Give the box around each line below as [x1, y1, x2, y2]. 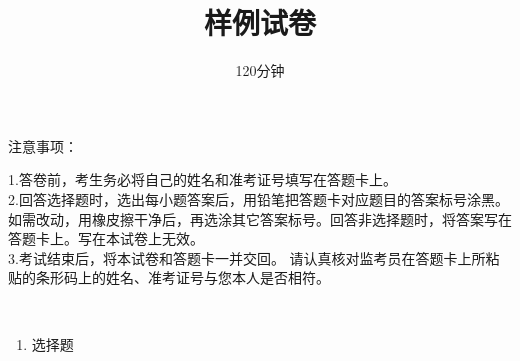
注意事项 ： [8, 135, 78, 156]
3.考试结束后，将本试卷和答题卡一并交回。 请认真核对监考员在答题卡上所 [8, 247, 486, 268]
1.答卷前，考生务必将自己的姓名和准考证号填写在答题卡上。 [8, 169, 397, 190]
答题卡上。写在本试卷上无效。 [8, 228, 204, 249]
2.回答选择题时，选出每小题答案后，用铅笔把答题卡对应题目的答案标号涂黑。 [8, 188, 509, 209]
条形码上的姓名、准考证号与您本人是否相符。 [35, 267, 330, 288]
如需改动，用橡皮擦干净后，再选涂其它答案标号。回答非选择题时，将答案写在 [8, 208, 512, 229]
